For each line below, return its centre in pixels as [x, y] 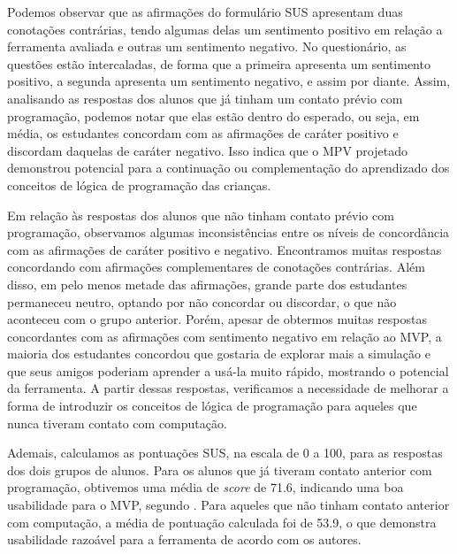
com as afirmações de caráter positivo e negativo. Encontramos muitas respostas [225, 249]
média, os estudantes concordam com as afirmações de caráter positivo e [203, 133]
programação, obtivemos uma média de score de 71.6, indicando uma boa [206, 487]
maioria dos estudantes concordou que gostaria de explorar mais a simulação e [219, 354]
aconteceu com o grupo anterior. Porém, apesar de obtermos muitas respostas [217, 319]
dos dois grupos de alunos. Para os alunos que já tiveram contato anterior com [220, 469]
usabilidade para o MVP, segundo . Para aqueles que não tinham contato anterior [228, 505]
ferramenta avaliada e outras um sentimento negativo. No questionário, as [207, 46]
